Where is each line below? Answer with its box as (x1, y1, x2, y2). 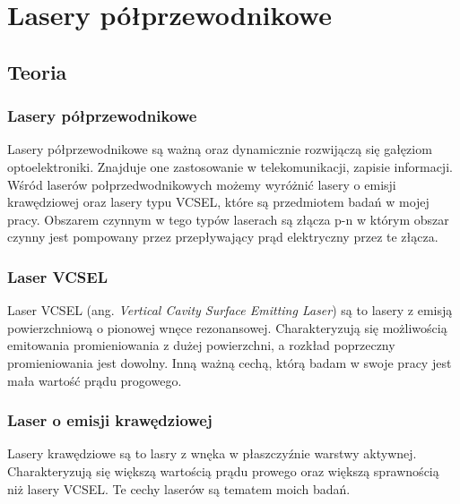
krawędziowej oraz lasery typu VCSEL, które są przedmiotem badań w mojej (7, 192, 430, 211)
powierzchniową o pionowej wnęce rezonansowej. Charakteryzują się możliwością (7, 318, 447, 337)
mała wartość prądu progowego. (7, 371, 182, 389)
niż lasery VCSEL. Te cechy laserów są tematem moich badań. (7, 479, 351, 498)
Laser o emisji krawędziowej (7, 409, 213, 431)
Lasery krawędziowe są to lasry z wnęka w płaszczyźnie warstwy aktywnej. (7, 444, 417, 463)
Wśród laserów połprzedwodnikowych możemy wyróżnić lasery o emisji (7, 175, 396, 193)
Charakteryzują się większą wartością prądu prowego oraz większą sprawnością (7, 461, 439, 480)
